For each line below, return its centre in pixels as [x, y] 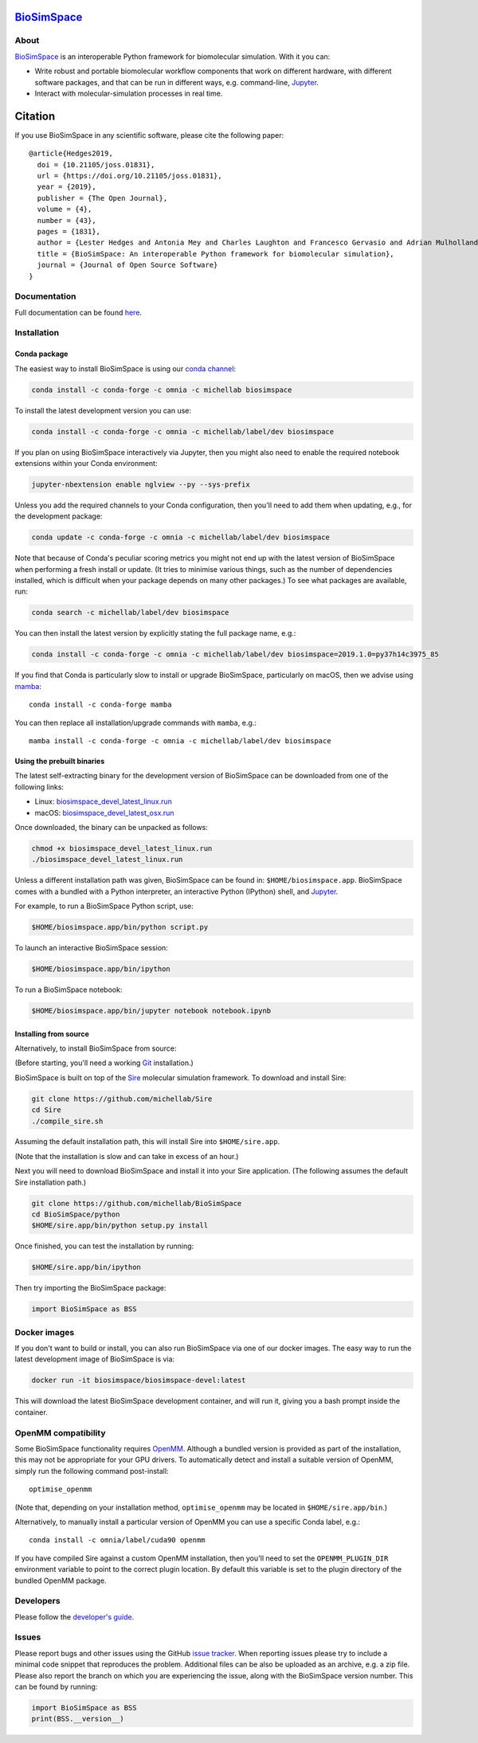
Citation [35, 116]
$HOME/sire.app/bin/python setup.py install [120, 1226]
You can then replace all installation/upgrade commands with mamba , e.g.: [135, 723]
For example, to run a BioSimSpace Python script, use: [104, 906]
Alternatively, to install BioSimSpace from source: [96, 1048]
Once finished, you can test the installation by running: [104, 1246]
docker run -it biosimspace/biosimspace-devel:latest [139, 1381]
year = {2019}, [67, 187]
